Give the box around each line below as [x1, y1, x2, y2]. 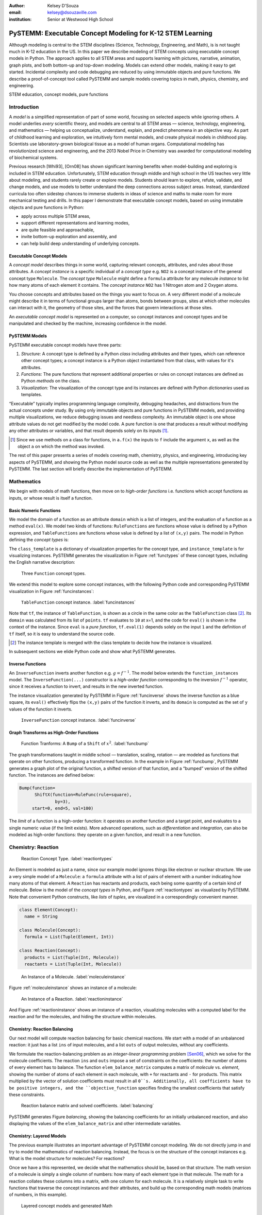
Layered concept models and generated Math [21, 1203, 113, 1209]
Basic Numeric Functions [9, 507, 61, 513]
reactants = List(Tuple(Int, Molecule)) [24, 961, 122, 967]
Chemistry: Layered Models [9, 1133, 66, 1139]
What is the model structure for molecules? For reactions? [9, 1156, 125, 1162]
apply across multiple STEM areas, [21, 213, 91, 219]
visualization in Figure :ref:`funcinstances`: [9, 588, 94, 594]
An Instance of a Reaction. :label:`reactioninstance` [21, 996, 123, 1002]
